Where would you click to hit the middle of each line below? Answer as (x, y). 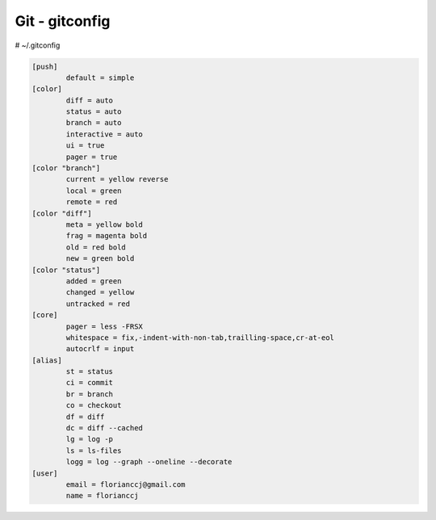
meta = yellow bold (104, 225)
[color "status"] (66, 270)
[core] (45, 315)
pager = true (92, 157)
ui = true (85, 146)
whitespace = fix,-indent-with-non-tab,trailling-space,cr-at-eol (200, 338)
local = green (94, 191)
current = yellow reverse (117, 179)
